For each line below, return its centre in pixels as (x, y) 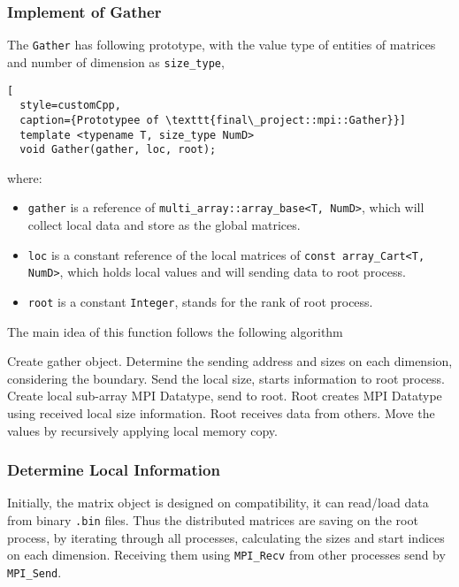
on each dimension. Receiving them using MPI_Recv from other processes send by (226, 555)
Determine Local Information (114, 470)
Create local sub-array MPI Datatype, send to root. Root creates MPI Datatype (225, 396)
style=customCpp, (70, 106)
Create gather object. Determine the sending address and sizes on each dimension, (230, 361)
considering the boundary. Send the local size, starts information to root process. (226, 378)
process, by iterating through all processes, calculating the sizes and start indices (226, 537)
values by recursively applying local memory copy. (142, 430)
